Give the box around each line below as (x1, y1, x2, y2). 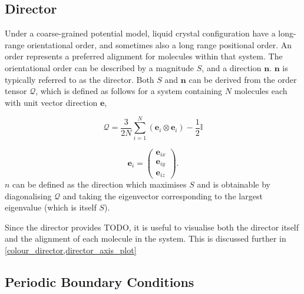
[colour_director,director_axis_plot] (5, 243, 137, 256)
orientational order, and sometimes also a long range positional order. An (27, 38, 292, 51)
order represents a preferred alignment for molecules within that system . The (5, 50, 283, 62)
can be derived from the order (189, 73, 297, 85)
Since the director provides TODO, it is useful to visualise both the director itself (5, 220, 299, 233)
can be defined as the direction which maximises (12, 178, 187, 191)
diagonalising (5, 189, 52, 202)
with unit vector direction (5, 96, 98, 108)
